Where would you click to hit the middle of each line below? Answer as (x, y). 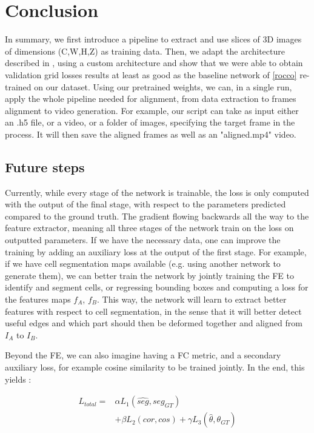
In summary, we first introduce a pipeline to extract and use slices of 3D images (153, 39)
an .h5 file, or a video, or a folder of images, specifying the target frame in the (150, 122)
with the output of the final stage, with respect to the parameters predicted (145, 204)
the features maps (38, 299)
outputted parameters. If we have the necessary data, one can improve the (143, 240)
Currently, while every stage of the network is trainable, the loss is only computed (157, 192)
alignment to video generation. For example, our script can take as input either (152, 110)
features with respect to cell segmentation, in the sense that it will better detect (153, 311)
